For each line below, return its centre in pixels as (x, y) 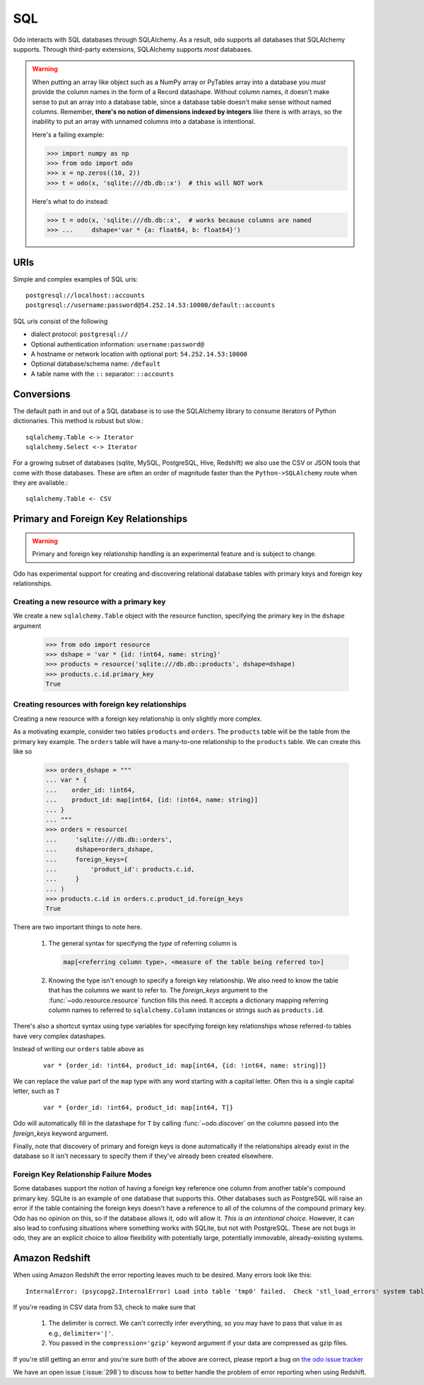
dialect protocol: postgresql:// (79, 334)
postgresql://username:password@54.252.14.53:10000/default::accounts (151, 305)
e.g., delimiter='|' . (81, 1333)
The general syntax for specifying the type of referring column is (143, 943)
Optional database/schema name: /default (96, 364)
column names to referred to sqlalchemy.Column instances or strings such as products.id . (187, 1010)
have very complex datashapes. (59, 1036)
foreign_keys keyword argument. (61, 1133)
